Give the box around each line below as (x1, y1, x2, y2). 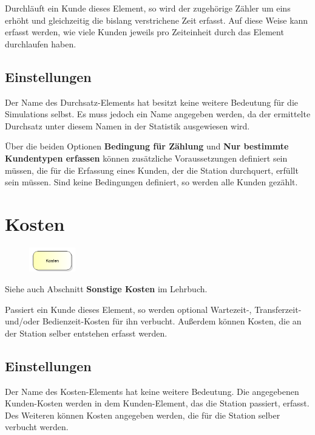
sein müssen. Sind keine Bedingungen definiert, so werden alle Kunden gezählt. (5, 176, 298, 188)
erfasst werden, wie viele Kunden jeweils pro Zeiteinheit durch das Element (5, 26, 284, 38)
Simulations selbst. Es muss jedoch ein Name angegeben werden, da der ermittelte (5, 108, 311, 120)
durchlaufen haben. (5, 37, 76, 50)
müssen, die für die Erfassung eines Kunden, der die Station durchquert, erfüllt (5, 163, 299, 176)
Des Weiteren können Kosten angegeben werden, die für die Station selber (5, 408, 280, 421)
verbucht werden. (5, 420, 69, 433)
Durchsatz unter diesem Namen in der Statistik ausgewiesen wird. (5, 119, 250, 132)
